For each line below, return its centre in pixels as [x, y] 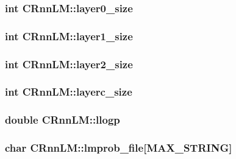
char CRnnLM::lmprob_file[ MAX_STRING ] [119, 148]
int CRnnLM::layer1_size [69, 36]
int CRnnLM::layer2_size [69, 64]
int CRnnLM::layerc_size [69, 92]
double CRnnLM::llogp [63, 120]
